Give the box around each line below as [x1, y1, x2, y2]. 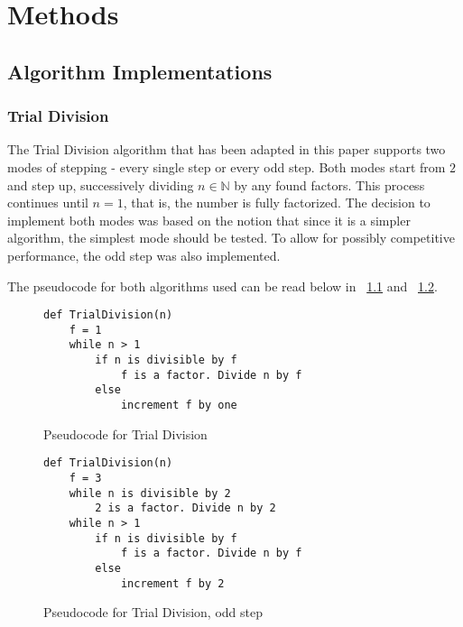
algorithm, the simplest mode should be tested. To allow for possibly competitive [7, 228, 455, 247]
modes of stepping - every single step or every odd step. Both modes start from [7, 157, 446, 176]
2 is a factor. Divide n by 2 [95, 502, 276, 515]
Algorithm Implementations [7, 57, 273, 85]
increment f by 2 [120, 576, 225, 590]
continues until [7, 193, 88, 212]
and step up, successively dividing [7, 175, 194, 194]
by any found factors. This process [234, 175, 425, 194]
